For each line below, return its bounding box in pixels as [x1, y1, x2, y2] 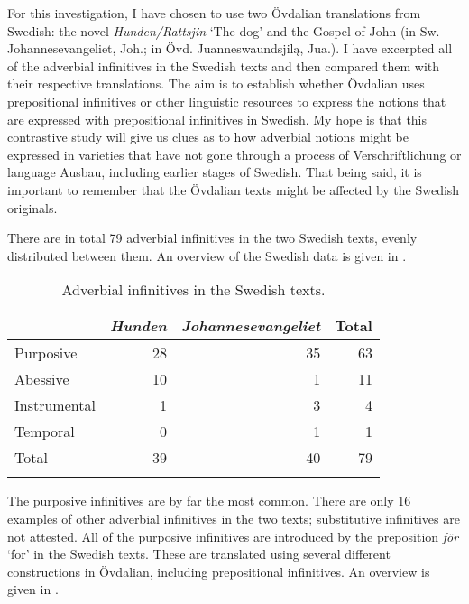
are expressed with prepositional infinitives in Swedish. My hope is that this [7, 109, 428, 128]
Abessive [14, 368, 69, 390]
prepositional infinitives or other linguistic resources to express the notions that [7, 91, 446, 110]
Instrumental [14, 395, 96, 416]
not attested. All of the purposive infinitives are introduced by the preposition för [7, 526, 459, 545]
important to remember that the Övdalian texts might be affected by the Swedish [7, 180, 460, 199]
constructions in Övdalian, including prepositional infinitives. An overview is [7, 562, 430, 581]
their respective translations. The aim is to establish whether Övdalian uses [7, 74, 425, 93]
